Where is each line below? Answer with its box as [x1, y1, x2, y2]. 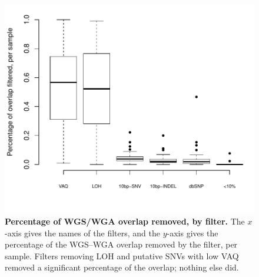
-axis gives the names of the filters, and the [5, 226, 160, 239]
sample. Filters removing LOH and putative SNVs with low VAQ [5, 249, 239, 262]
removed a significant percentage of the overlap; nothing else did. [5, 261, 239, 273]
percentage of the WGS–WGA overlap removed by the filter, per [5, 238, 238, 250]
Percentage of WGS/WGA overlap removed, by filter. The [5, 215, 245, 227]
